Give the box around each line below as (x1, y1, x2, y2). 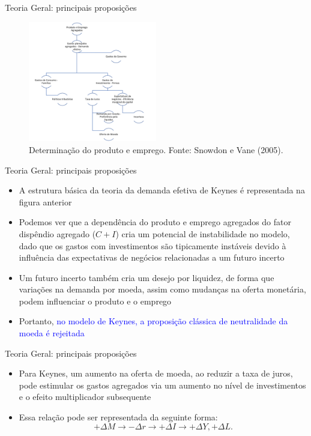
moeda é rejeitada (19, 327, 85, 339)
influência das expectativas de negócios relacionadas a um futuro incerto (19, 251, 285, 264)
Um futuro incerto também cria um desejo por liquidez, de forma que (19, 271, 274, 283)
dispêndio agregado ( (19, 227, 96, 240)
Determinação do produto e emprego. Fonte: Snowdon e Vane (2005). (29, 143, 283, 156)
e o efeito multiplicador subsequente (19, 390, 151, 403)
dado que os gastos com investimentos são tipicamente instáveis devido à (19, 239, 286, 252)
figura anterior (19, 195, 72, 208)
